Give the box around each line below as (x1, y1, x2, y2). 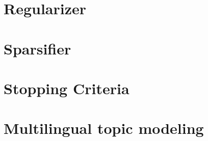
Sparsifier (4, 38, 71, 59)
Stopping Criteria (4, 77, 129, 98)
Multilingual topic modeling (4, 118, 204, 138)
